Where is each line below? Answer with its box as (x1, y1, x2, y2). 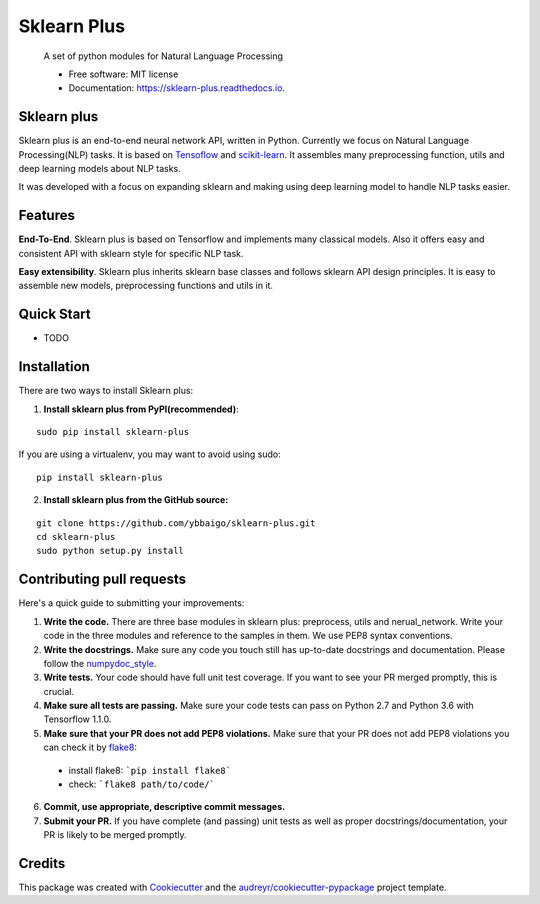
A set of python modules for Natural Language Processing (43, 50, 284, 62)
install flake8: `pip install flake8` (68, 764, 232, 776)
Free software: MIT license (68, 68, 179, 80)
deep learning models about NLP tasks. (18, 163, 181, 175)
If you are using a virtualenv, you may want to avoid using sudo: (18, 448, 281, 460)
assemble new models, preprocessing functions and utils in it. (18, 280, 274, 292)
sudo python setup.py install (36, 545, 185, 557)
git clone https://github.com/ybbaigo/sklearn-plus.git (36, 517, 316, 529)
